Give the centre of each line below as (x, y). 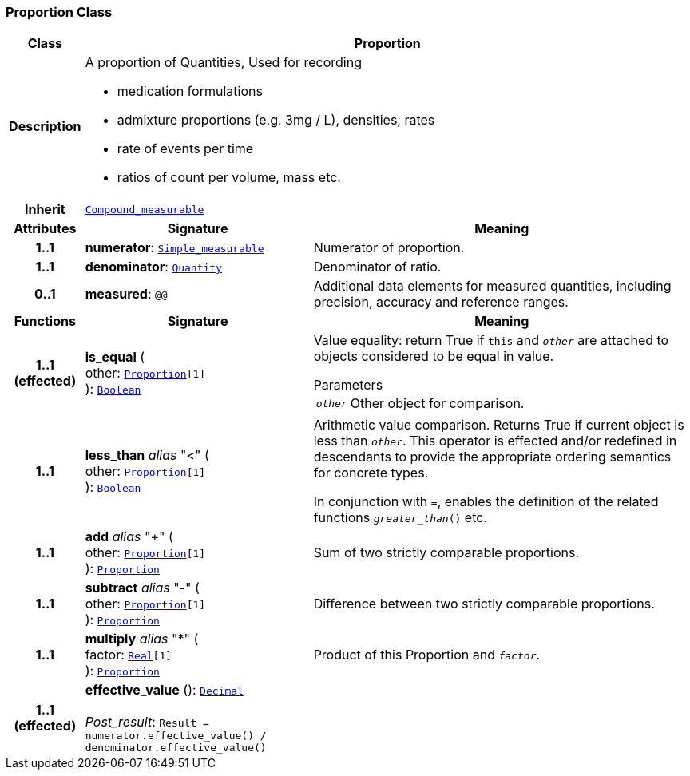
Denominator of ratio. (377, 267)
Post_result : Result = (147, 722)
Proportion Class (59, 12)
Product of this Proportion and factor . (427, 655)
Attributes (45, 229)
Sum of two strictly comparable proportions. (446, 553)
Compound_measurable (145, 209)
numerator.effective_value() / (176, 736)
